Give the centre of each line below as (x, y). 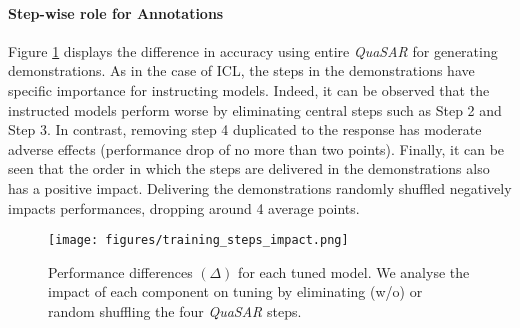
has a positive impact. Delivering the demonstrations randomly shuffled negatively (260, 187)
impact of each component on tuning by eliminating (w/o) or (235, 291)
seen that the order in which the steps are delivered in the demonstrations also (249, 168)
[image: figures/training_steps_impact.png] (198, 240)
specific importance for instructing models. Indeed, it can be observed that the (249, 89)
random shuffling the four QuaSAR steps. (175, 310)
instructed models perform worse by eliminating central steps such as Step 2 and (255, 109)
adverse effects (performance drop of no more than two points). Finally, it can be (256, 148)
